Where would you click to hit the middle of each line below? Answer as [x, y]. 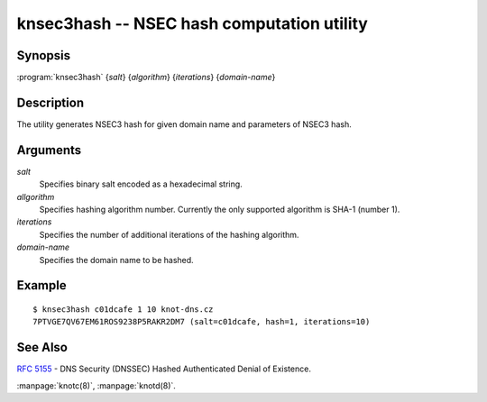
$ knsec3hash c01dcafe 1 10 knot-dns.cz [123, 310]
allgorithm [36, 196]
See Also [42, 347]
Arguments [49, 150]
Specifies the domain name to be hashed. [116, 260]
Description [51, 102]
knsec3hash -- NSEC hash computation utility [193, 23]
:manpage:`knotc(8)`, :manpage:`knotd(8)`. [96, 385]
